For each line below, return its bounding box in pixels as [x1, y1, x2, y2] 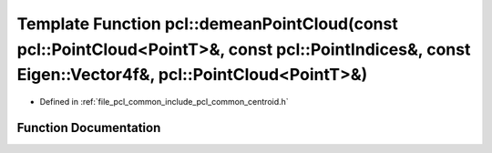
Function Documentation [16, 119, 161, 136]
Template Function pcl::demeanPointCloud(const [16, 14, 398, 34]
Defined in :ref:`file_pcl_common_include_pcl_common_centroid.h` [39, 97, 289, 107]
